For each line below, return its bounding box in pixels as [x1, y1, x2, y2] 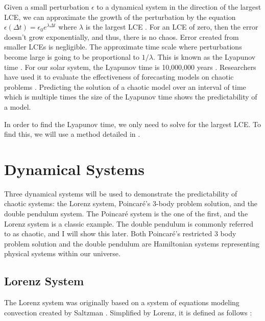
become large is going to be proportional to [4, 51, 140, 62]
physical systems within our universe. [4, 248, 121, 259]
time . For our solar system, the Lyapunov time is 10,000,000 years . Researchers [4, 61, 256, 72]
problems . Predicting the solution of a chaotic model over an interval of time [4, 81, 246, 92]
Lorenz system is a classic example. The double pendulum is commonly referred [4, 218, 254, 229]
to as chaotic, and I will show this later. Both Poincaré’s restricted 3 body [4, 228, 236, 239]
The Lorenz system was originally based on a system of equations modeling [4, 297, 239, 308]
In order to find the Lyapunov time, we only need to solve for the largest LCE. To [4, 118, 261, 129]
